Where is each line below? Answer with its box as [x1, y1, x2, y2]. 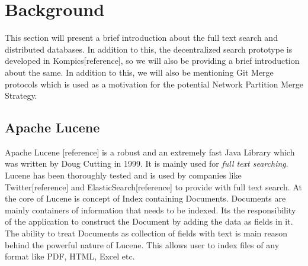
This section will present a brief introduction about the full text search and [5, 31, 278, 44]
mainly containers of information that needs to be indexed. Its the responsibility [5, 203, 296, 216]
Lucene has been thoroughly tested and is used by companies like [5, 169, 242, 181]
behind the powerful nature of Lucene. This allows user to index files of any [5, 238, 280, 251]
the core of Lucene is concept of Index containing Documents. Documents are [5, 192, 286, 205]
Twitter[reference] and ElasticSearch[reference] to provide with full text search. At [5, 180, 302, 193]
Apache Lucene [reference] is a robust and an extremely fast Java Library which [5, 145, 295, 158]
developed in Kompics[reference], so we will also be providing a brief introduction [5, 54, 300, 67]
